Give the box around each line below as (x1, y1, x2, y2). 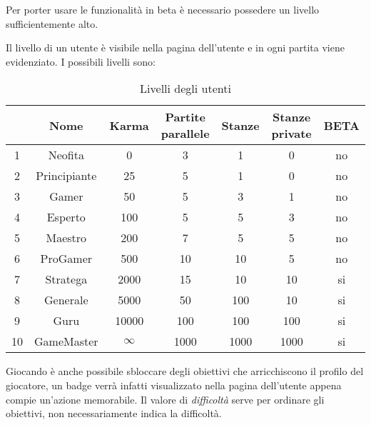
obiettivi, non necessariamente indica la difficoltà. (6, 406, 222, 421)
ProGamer (40, 250, 93, 267)
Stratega (45, 271, 88, 288)
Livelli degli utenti (140, 80, 231, 97)
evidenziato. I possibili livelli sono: (6, 54, 156, 69)
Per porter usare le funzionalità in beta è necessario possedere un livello (6, 2, 320, 16)
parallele (161, 125, 210, 142)
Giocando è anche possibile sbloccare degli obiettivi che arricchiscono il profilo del (6, 364, 364, 379)
